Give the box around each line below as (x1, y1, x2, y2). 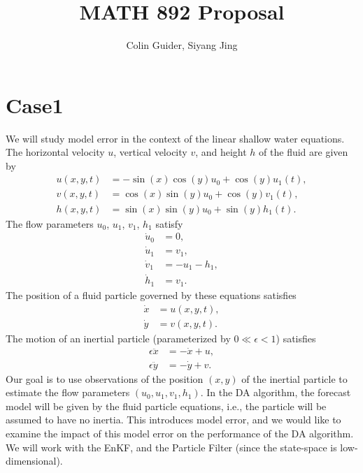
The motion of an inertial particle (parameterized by (6, 330, 231, 345)
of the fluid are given (259, 145, 348, 159)
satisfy (155, 216, 183, 231)
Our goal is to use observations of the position (6, 371, 204, 386)
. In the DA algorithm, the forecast (200, 385, 351, 400)
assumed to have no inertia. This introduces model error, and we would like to (6, 412, 341, 427)
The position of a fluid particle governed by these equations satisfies (6, 287, 297, 302)
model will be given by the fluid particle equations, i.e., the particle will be (6, 398, 327, 413)
